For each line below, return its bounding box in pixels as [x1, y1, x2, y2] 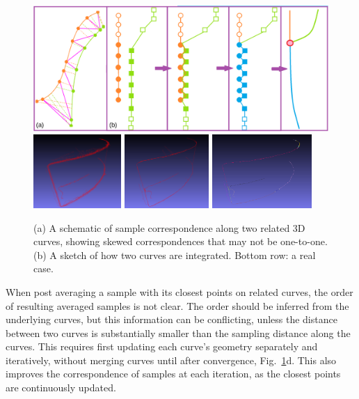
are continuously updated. [6, 380, 116, 395]
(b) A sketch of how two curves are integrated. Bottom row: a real [33, 247, 316, 262]
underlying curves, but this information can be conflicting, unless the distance [6, 312, 337, 327]
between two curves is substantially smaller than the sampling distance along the [6, 325, 351, 340]
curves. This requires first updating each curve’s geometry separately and [6, 339, 318, 354]
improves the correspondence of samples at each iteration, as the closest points [6, 366, 341, 381]
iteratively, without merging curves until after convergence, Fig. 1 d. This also [6, 352, 337, 367]
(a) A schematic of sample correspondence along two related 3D [33, 220, 305, 235]
